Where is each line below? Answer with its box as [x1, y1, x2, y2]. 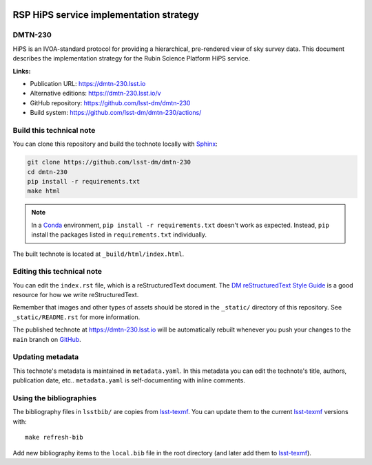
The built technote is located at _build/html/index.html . [12, 250, 185, 258]
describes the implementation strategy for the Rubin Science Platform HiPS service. [12, 54, 251, 63]
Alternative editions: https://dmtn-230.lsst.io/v [30, 89, 161, 98]
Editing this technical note [12, 267, 103, 277]
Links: [12, 67, 31, 75]
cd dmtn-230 [27, 168, 68, 175]
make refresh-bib [25, 433, 83, 442]
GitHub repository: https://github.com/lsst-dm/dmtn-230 [30, 98, 191, 107]
